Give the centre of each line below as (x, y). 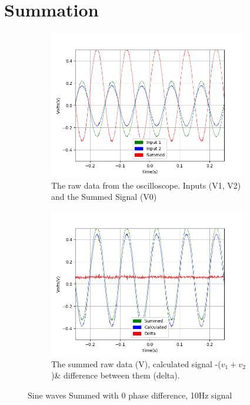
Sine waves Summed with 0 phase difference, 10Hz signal (130, 395)
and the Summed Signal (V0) (104, 197)
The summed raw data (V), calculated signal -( (136, 363)
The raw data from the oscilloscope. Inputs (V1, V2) (146, 185)
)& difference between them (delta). (116, 375)
